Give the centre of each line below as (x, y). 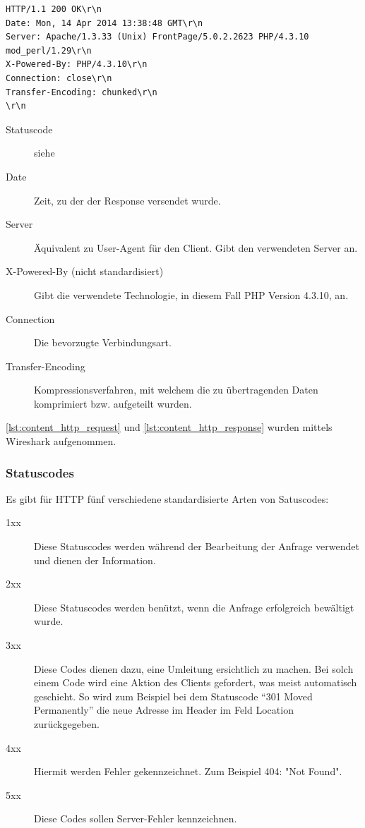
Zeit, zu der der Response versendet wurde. (127, 200)
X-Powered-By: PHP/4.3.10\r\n (77, 65)
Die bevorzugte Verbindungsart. (103, 342)
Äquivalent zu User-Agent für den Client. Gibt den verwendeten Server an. (196, 247)
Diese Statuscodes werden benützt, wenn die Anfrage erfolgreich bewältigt (194, 607)
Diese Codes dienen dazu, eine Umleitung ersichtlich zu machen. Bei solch (194, 668)
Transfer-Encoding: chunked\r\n (82, 92)
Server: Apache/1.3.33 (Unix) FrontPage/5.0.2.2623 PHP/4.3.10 (157, 37)
